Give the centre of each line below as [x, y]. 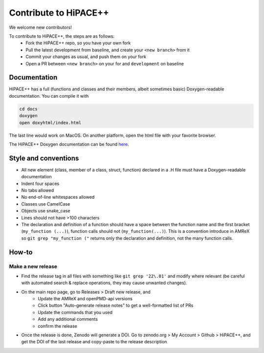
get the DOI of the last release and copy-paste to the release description [94, 342]
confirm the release [58, 326]
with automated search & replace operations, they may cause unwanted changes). [104, 283]
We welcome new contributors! [40, 27]
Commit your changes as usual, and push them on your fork [86, 57]
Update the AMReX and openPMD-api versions [85, 299]
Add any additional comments [68, 319]
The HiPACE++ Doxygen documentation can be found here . [69, 144]
